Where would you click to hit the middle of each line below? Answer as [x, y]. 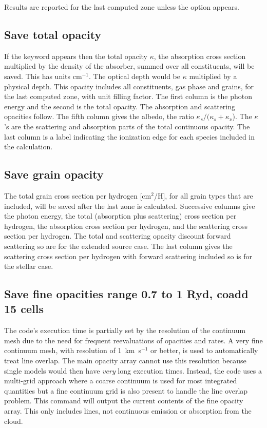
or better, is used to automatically [204, 350]
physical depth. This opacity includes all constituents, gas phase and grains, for [129, 86]
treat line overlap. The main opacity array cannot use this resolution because [125, 361]
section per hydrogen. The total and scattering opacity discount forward [118, 236]
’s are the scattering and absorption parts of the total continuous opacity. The [127, 126]
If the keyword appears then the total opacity [76, 56]
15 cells [24, 309]
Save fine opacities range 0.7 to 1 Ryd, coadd [126, 294]
